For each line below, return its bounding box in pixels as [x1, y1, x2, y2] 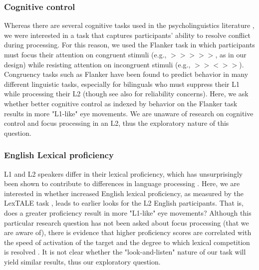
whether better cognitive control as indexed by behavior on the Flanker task [4, 98, 238, 108]
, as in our [215, 49, 247, 59]
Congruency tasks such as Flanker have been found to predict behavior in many [4, 69, 249, 79]
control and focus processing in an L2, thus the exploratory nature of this [4, 118, 229, 128]
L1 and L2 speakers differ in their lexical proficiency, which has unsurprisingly [4, 168, 243, 179]
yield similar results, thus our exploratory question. [4, 256, 161, 267]
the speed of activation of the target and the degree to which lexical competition [4, 237, 250, 247]
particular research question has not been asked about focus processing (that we [4, 217, 249, 228]
